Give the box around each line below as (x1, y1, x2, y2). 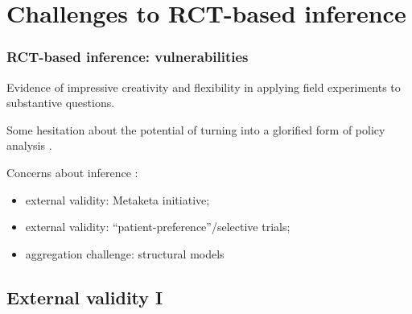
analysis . (6, 137, 52, 154)
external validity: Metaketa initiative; (25, 191, 210, 208)
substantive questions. (6, 94, 115, 111)
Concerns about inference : (6, 163, 138, 180)
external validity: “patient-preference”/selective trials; (25, 218, 290, 235)
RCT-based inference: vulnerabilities (6, 47, 249, 67)
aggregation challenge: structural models (25, 245, 225, 262)
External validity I (6, 284, 163, 309)
